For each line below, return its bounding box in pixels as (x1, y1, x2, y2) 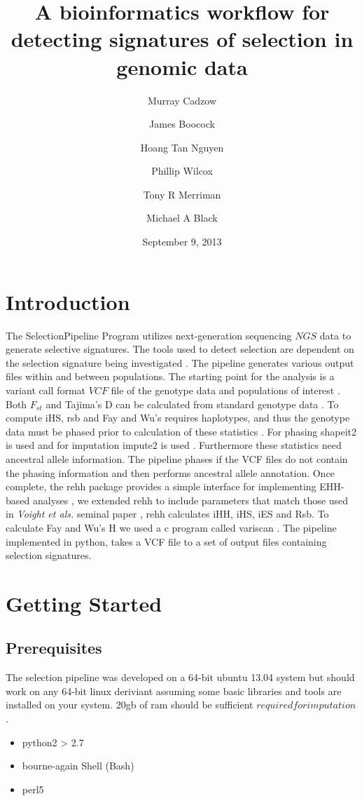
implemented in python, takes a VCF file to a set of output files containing (6, 534, 327, 548)
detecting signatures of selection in (11, 25, 354, 53)
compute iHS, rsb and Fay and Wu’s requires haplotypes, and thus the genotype (6, 410, 350, 425)
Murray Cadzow (147, 93, 217, 107)
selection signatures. (6, 548, 92, 563)
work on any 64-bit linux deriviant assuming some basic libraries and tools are (6, 683, 342, 698)
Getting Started (6, 588, 162, 617)
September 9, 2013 (142, 234, 222, 249)
